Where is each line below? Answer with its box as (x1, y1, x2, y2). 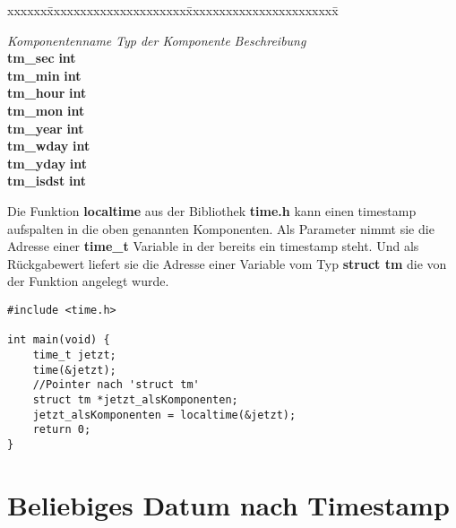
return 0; (32, 423, 91, 437)
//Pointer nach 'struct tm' (32, 378, 200, 392)
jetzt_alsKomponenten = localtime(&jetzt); (32, 408, 297, 421)
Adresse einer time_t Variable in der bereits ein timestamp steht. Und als (7, 237, 419, 255)
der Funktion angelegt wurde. (7, 272, 169, 290)
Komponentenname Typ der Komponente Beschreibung (7, 30, 306, 49)
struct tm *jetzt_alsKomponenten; (32, 393, 238, 406)
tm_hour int (7, 83, 87, 102)
